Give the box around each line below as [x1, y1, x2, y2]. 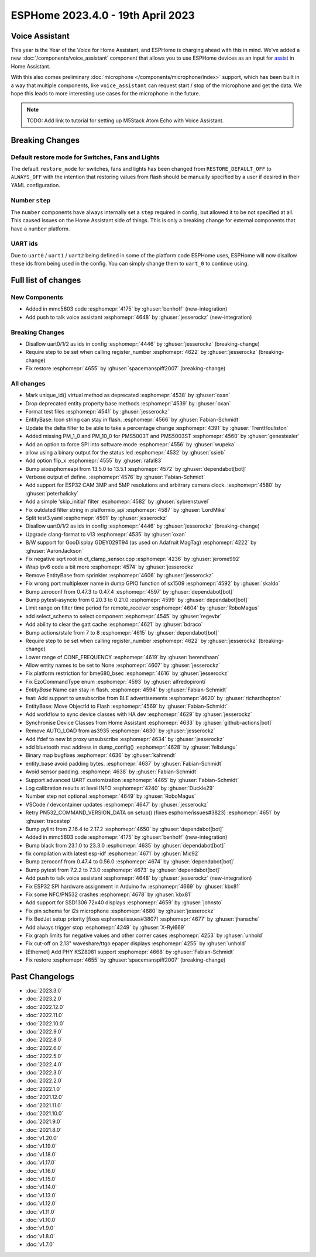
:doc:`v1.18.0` [25, 1151, 57, 1158]
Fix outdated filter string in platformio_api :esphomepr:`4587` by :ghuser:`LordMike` [25, 506, 226, 513]
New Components [11, 293, 64, 301]
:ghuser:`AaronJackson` [25, 547, 84, 554]
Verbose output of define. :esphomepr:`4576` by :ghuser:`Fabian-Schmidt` [25, 474, 205, 481]
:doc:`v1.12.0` [25, 1200, 57, 1207]
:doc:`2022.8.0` [25, 1036, 63, 1044]
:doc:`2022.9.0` [25, 1028, 63, 1035]
